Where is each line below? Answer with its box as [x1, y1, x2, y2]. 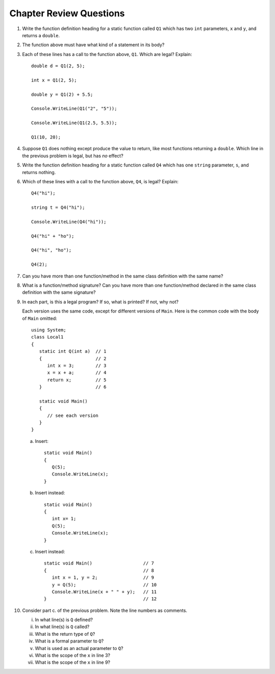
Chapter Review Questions [9, 8, 125, 19]
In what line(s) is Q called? [35, 624, 90, 630]
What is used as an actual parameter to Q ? [35, 645, 124, 651]
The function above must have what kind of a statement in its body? [22, 42, 165, 48]
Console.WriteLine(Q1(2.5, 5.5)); [31, 120, 117, 126]
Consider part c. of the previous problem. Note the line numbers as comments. [22, 607, 187, 613]
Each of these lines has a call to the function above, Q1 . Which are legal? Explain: [22, 51, 192, 57]
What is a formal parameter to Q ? [35, 638, 104, 644]
